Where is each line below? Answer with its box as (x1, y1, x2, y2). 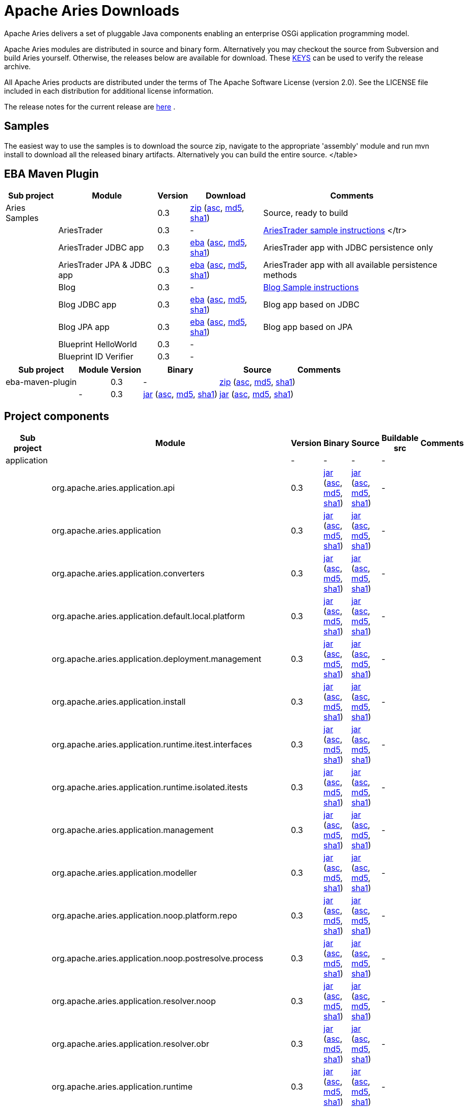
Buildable (381, 433, 419, 443)
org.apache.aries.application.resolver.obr (51, 1039, 209, 1049)
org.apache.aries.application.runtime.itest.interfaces (51, 739, 252, 750)
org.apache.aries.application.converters (51, 568, 205, 579)
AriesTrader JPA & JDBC (58, 260, 152, 270)
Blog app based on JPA (263, 322, 353, 332)
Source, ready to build (263, 208, 348, 218)
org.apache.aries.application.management (51, 825, 214, 836)
